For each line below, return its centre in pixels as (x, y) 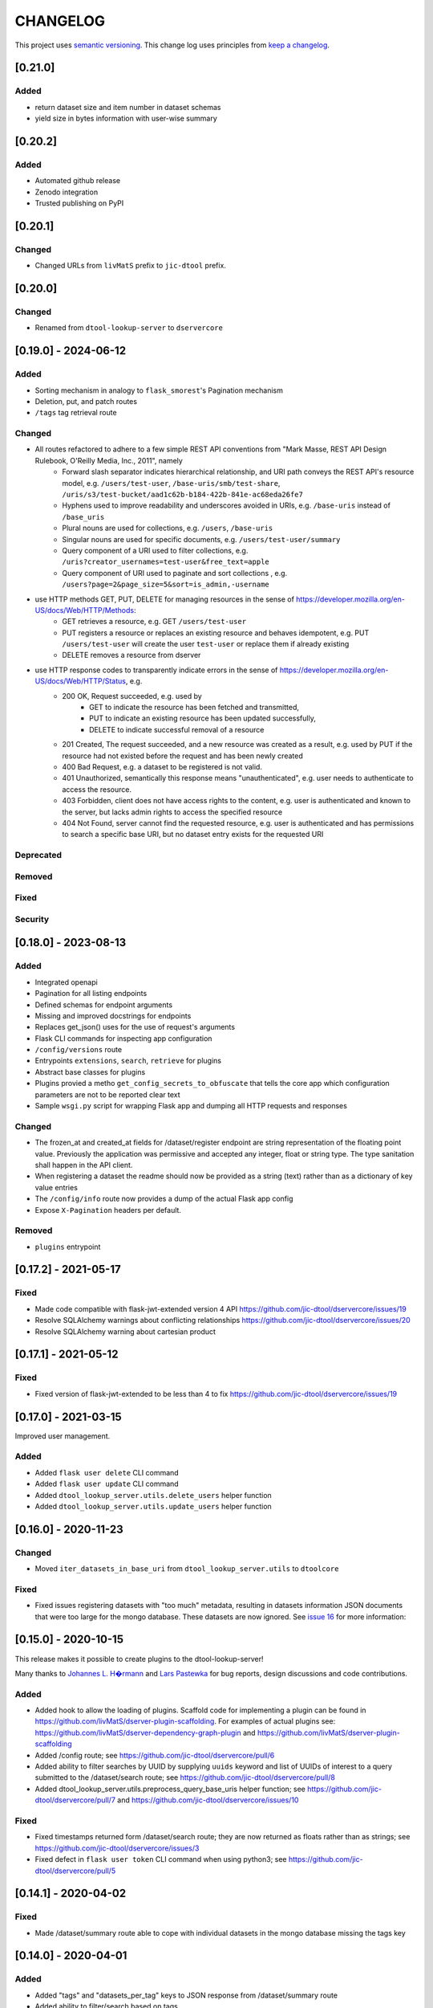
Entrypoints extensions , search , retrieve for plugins (128, 1061)
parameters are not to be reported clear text (107, 1094)
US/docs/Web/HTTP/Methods (85, 610)
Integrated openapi (66, 982)
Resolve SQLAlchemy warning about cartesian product (125, 1331)
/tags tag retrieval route (76, 413)
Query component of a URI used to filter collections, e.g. (155, 550)
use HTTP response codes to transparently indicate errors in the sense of (156, 670)
